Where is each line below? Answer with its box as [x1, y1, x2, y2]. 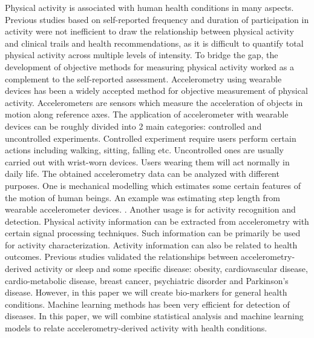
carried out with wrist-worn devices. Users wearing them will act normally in [5, 155, 290, 168]
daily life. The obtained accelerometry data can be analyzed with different [5, 167, 280, 180]
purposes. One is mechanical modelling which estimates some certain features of [5, 179, 301, 191]
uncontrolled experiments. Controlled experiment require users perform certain [5, 131, 296, 144]
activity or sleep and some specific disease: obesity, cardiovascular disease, [34, 262, 308, 275]
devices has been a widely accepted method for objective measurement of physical [5, 84, 308, 97]
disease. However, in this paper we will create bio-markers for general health [5, 286, 287, 299]
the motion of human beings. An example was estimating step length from [5, 191, 280, 204]
